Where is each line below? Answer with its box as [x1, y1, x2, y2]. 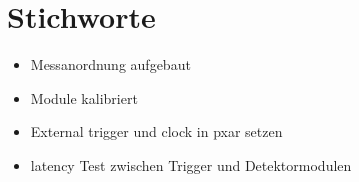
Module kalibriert [30, 87, 138, 108]
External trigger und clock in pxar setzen [30, 121, 283, 142]
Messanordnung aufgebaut [30, 54, 191, 75]
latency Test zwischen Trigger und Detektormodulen [30, 154, 352, 175]
